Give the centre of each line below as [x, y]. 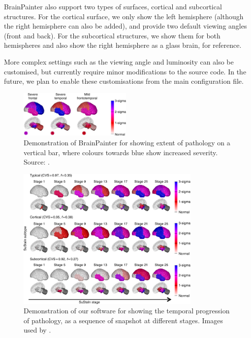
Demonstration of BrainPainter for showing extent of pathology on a [127, 142]
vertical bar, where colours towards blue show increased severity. [121, 152]
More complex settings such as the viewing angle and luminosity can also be [119, 61]
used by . [37, 330]
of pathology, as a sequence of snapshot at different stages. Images [123, 320]
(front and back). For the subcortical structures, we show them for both [112, 35]
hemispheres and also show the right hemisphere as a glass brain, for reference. [123, 45]
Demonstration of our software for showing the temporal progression [127, 311]
